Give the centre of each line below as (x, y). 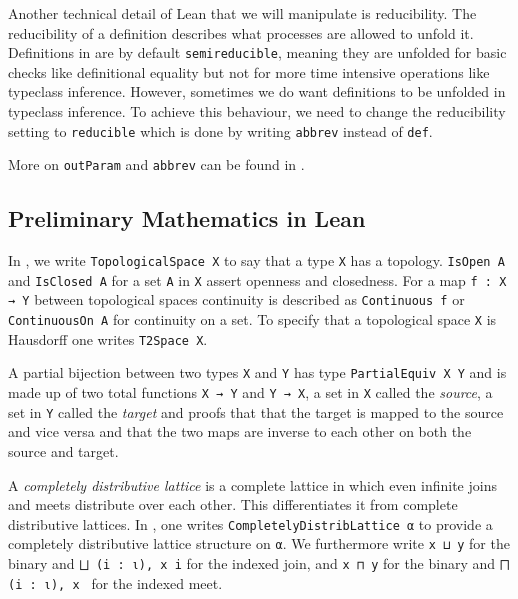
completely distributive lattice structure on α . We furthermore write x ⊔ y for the (259, 543)
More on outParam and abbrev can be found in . (156, 164)
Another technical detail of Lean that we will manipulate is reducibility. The (242, 13)
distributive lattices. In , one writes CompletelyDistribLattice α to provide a (250, 523)
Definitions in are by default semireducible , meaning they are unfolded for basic (257, 52)
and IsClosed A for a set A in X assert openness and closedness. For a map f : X (257, 279)
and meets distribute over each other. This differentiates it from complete (233, 504)
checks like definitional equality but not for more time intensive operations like (249, 71)
